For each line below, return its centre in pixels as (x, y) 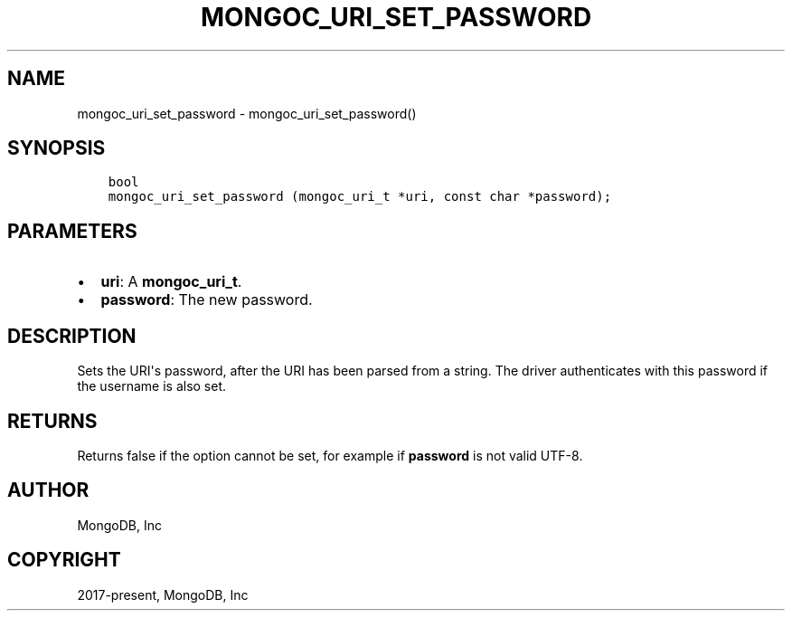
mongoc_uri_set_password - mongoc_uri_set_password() (247, 113)
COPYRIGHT (64, 560)
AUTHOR (48, 490)
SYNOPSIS (57, 148)
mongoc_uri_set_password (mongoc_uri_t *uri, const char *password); (360, 197)
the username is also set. (152, 386)
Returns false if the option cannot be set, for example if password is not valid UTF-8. (330, 455)
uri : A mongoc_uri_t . (171, 282)
